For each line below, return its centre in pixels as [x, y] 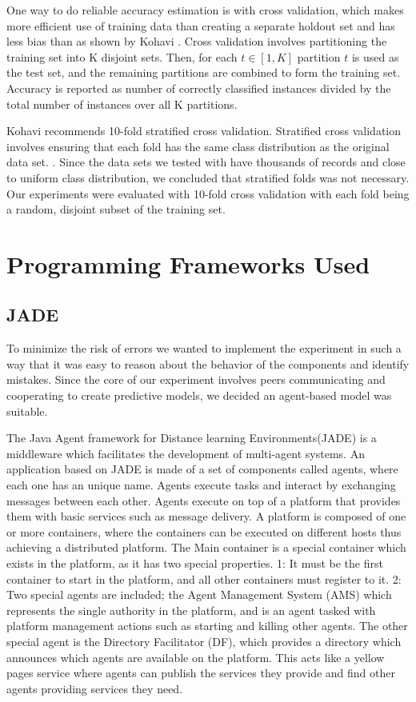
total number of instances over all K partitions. [122, 104]
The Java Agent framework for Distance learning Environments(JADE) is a [192, 438]
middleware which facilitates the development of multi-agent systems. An [186, 453]
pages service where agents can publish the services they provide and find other [201, 673]
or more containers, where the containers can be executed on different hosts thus [204, 531]
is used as [375, 56]
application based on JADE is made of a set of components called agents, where [202, 469]
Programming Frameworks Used [188, 263]
